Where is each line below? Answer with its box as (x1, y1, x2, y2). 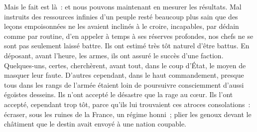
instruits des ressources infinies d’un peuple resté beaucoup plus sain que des (4, 11, 238, 21)
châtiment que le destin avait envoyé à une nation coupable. (4, 119, 187, 129)
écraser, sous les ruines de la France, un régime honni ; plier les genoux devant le (4, 109, 252, 119)
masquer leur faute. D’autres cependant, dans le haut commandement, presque (4, 70, 244, 80)
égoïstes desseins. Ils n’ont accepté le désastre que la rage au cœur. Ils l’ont (4, 89, 233, 100)
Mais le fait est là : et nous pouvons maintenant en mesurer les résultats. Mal (4, 1, 242, 11)
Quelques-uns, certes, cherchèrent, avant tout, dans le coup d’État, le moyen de (4, 60, 246, 70)
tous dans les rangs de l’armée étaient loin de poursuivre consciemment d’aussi (4, 79, 244, 90)
